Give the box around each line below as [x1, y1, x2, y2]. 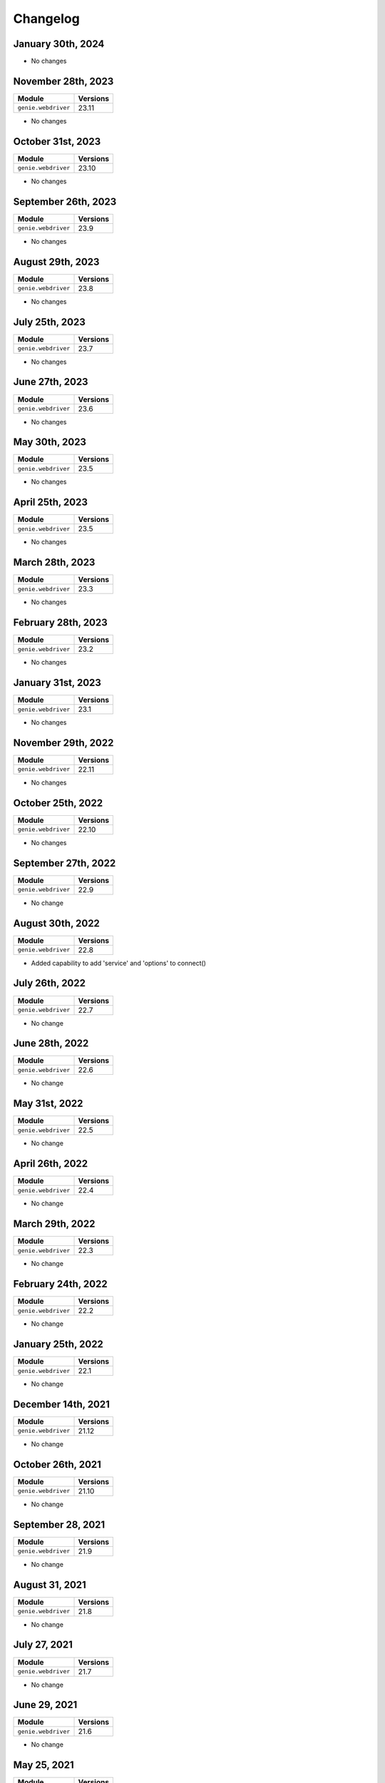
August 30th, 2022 [13, 917, 100, 929]
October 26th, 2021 [13, 1458, 101, 1471]
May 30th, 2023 [13, 436, 87, 449]
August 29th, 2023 [13, 255, 100, 267]
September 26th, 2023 [13, 195, 117, 208]
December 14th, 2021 [13, 1398, 111, 1410]
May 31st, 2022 [13, 1098, 83, 1110]
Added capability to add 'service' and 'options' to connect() [31, 959, 207, 967]
